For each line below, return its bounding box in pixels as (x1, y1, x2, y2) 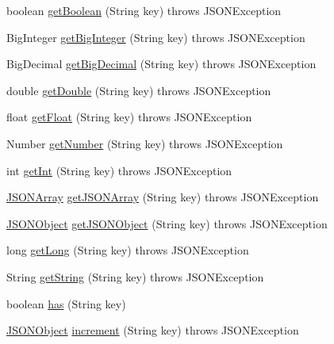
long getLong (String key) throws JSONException (6, 242, 249, 258)
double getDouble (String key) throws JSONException (6, 82, 271, 98)
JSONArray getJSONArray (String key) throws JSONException (6, 189, 319, 205)
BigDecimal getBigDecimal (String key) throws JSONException (6, 55, 317, 72)
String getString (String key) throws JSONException (6, 268, 264, 285)
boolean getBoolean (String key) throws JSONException (6, 2, 282, 18)
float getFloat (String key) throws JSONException (6, 109, 252, 125)
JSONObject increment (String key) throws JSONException (6, 322, 299, 338)
